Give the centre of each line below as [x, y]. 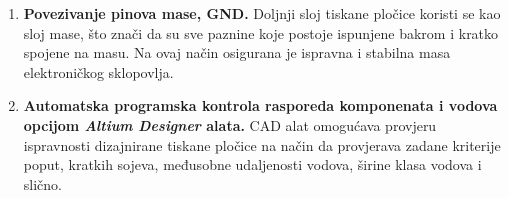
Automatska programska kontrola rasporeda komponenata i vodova [260, 105]
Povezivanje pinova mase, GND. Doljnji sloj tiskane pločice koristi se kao [262, 13]
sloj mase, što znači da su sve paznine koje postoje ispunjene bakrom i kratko [261, 32]
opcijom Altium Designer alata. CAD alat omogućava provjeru [230, 124]
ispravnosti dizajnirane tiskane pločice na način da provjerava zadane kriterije [262, 144]
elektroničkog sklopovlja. [98, 71]
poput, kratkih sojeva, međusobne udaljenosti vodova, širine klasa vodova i [252, 164]
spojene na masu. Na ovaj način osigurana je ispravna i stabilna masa [237, 52]
